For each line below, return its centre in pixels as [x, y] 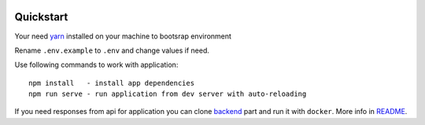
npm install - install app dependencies [112, 83]
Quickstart [41, 17]
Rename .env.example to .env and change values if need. [112, 50]
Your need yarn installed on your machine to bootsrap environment [123, 36]
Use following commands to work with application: [96, 65]
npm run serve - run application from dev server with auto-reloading [168, 94]
